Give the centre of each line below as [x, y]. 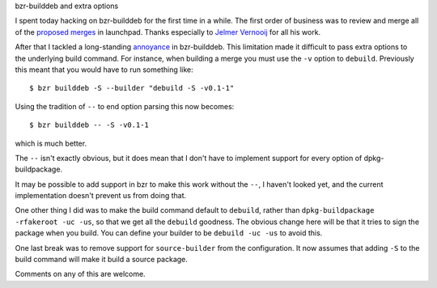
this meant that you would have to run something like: [104, 70]
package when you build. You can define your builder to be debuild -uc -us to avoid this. [169, 233]
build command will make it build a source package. [101, 260]
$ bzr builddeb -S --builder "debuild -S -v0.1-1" [132, 88]
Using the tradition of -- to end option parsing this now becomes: [125, 106]
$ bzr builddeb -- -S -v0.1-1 [89, 125]
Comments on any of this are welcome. [80, 274]
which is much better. [51, 143]
